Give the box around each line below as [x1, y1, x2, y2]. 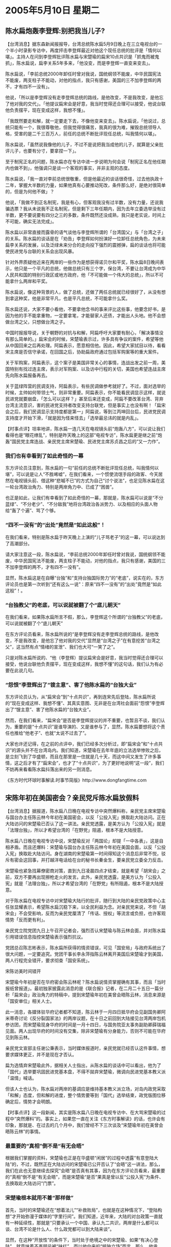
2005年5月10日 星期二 [5, 5, 100, 16]
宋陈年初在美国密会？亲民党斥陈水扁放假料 [5, 793, 139, 802]
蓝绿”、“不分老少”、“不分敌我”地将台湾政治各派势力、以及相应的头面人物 [5, 501, 158, 507]
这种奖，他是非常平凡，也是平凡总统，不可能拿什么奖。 [14, 296, 130, 301]
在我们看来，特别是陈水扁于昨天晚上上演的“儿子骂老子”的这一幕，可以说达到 [5, 534, 165, 540]
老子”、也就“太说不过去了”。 [30, 730, 89, 736]
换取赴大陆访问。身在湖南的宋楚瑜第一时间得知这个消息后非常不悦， [18, 851, 161, 856]
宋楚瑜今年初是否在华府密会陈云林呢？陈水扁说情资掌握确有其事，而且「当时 [5, 979, 166, 985]
